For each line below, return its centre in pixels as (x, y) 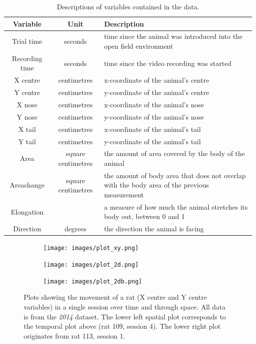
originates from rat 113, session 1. (75, 335)
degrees (76, 229)
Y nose (27, 116)
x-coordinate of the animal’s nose (154, 104)
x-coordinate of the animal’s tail (152, 129)
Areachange (27, 185)
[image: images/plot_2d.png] (91, 265)
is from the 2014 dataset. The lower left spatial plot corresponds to (125, 316)
